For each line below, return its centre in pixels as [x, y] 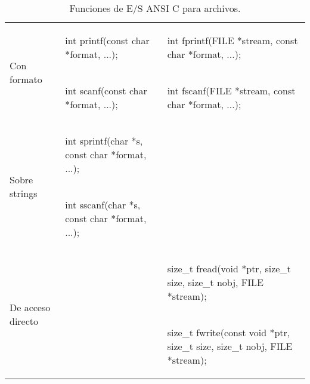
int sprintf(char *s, [104, 141]
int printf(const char [107, 40]
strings [24, 193]
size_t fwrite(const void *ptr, [229, 332]
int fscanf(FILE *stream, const [231, 90]
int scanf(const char [106, 90]
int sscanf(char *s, [103, 205]
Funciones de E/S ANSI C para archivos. [155, 8]
